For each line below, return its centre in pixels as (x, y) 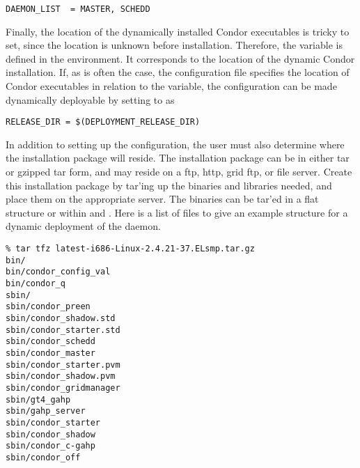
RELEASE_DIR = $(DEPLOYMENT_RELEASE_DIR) (103, 122)
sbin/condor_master (50, 353)
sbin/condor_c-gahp (50, 446)
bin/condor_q (36, 283)
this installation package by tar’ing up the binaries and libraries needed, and (169, 185)
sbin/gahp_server (46, 411)
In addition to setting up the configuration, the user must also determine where (175, 144)
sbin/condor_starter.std (63, 330)
